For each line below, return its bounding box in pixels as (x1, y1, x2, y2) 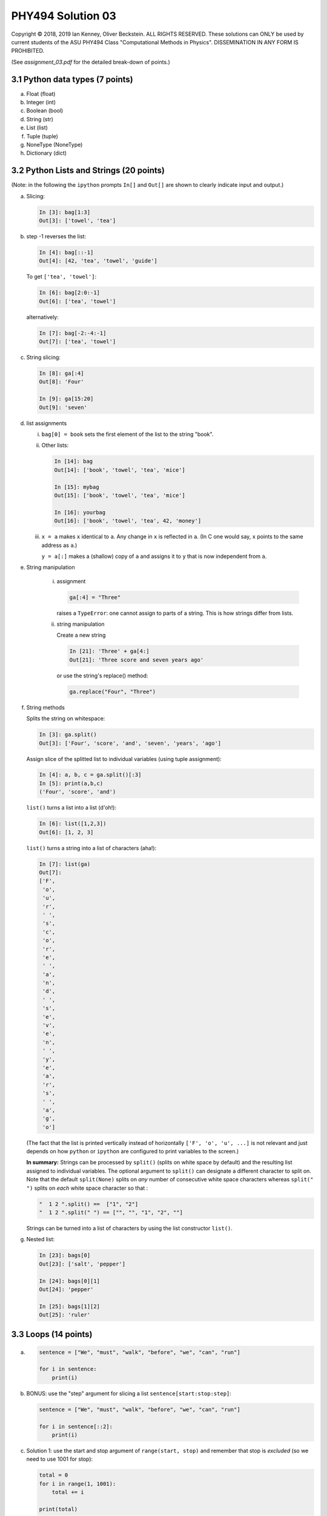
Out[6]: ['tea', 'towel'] (39, 298, 116, 304)
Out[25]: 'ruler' (39, 1312, 91, 1318)
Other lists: (41, 441, 69, 449)
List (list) (26, 124, 48, 132)
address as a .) (41, 542, 78, 549)
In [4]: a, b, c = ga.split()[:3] (39, 771, 142, 779)
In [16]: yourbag (54, 509, 106, 515)
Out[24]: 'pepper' (39, 1286, 94, 1293)
